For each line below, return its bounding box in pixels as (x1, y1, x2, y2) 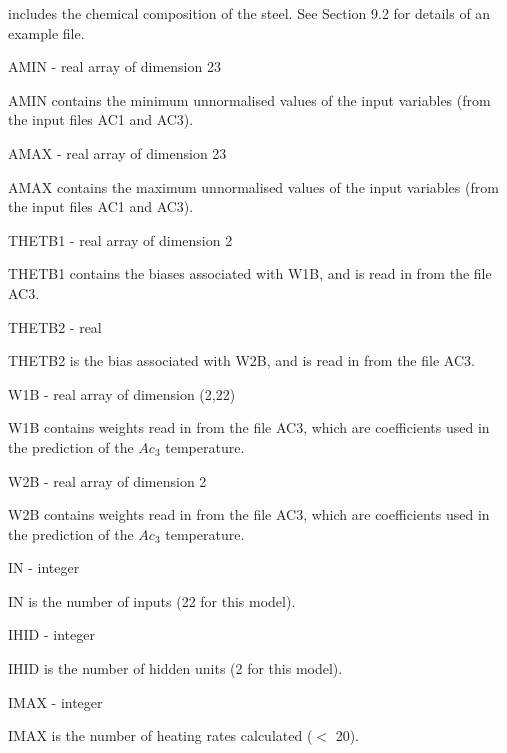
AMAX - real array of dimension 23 (8, 142, 227, 163)
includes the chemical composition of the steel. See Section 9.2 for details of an (8, 3, 491, 23)
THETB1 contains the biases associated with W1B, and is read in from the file (8, 263, 492, 284)
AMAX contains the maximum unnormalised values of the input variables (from (8, 176, 499, 197)
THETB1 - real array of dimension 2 (8, 229, 233, 250)
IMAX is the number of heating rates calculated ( (8, 725, 313, 746)
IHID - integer (8, 624, 95, 645)
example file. (8, 22, 85, 43)
